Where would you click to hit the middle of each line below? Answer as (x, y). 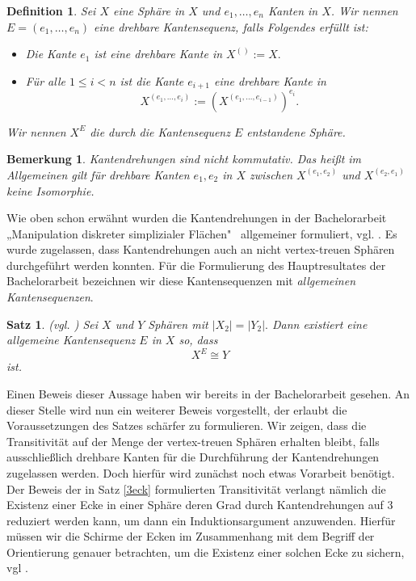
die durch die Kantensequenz (160, 131)
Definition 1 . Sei (51, 11)
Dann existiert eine (319, 324)
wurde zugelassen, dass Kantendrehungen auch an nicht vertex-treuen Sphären (201, 249)
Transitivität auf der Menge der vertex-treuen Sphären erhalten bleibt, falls (193, 441)
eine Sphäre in (149, 11)
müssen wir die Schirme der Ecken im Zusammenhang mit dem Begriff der (191, 536)
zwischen (271, 174)
